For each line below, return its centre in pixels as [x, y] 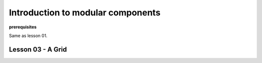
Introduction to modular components [85, 13]
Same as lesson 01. [28, 36]
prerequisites [23, 27]
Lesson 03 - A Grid [38, 49]
